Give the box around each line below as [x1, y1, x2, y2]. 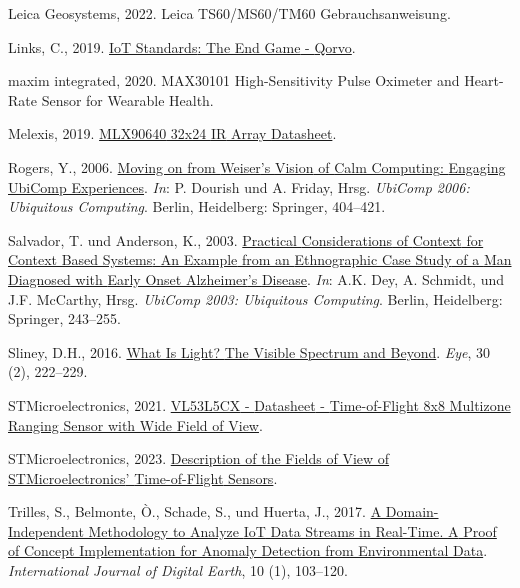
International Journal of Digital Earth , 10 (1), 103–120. [8, 560, 348, 581]
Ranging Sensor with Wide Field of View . [8, 414, 263, 435]
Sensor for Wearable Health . [41, 89, 214, 110]
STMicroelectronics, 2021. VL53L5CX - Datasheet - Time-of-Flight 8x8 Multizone [8, 394, 511, 415]
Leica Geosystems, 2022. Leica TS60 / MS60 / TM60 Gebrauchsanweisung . [8, 3, 451, 23]
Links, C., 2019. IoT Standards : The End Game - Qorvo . [8, 36, 356, 57]
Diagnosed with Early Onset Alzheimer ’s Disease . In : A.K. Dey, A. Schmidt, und [8, 268, 505, 289]
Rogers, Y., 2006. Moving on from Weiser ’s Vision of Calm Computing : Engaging [8, 156, 506, 177]
